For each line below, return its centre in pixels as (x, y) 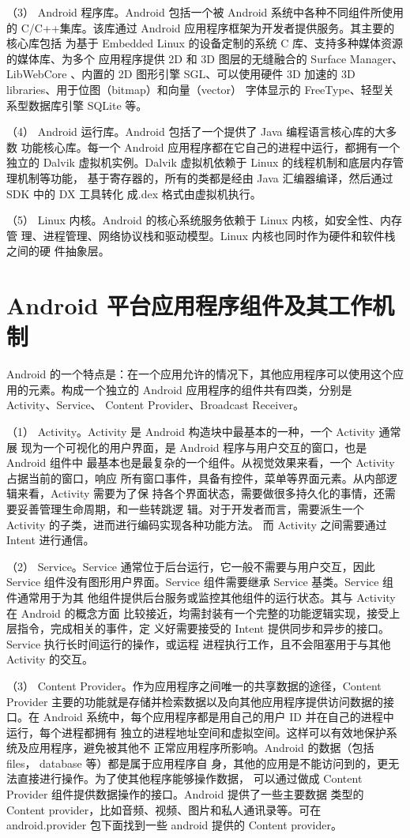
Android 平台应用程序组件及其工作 (190, 305)
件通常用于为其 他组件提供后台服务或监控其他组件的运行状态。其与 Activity (201, 597)
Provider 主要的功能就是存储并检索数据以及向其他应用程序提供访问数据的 (195, 701)
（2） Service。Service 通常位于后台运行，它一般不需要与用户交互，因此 (191, 566)
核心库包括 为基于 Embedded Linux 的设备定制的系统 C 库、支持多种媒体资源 (205, 43)
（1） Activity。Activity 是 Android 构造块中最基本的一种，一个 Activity (191, 431)
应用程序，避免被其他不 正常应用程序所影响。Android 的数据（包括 (201, 748)
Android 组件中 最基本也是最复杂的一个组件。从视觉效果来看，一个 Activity (201, 462)
